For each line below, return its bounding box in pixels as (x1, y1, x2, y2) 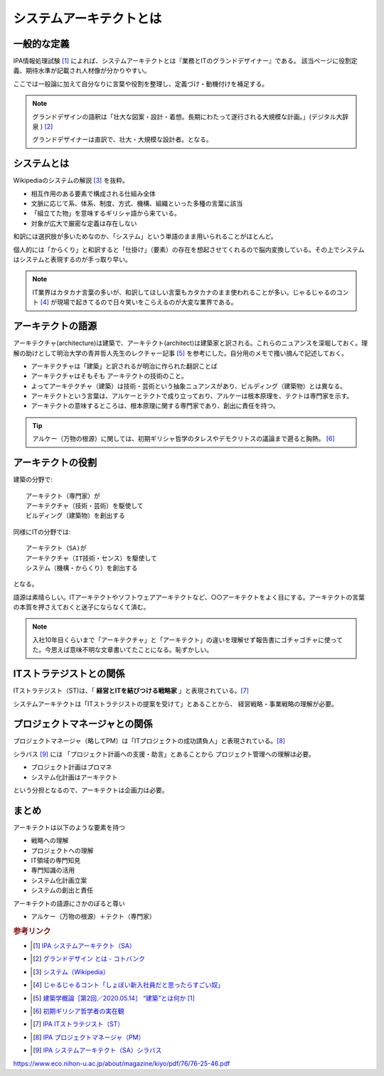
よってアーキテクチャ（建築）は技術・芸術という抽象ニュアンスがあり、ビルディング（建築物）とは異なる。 (31, 381, 347, 390)
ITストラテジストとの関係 (13, 668, 125, 680)
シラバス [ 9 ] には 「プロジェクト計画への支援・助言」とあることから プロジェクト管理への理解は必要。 (13, 750, 316, 758)
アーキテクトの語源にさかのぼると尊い (13, 899, 125, 907)
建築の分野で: (13, 475, 53, 484)
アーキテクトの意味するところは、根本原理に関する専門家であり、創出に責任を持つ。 (31, 402, 279, 410)
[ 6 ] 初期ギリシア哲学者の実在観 (33, 1007, 124, 1016)
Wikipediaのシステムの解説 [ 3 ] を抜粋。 (13, 176, 129, 185)
